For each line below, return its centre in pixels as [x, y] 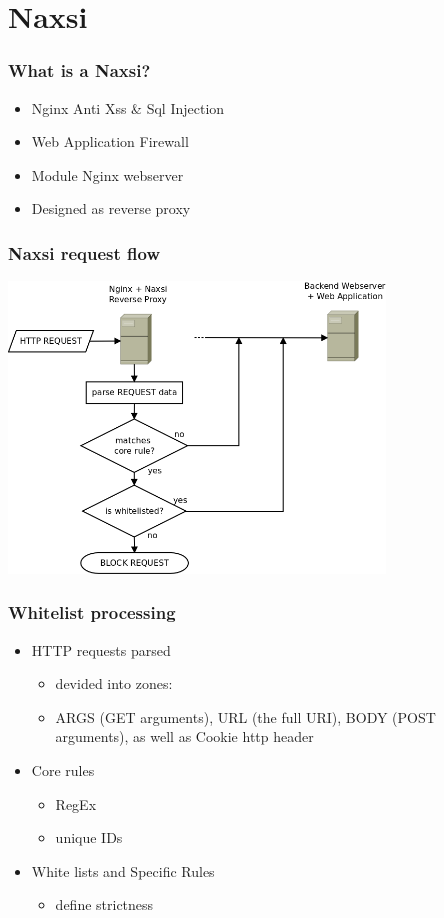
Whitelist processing [92, 612]
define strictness [104, 904]
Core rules [63, 769]
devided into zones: [114, 683]
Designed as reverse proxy [111, 208]
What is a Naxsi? [79, 70]
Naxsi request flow [84, 252]
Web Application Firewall [110, 141]
